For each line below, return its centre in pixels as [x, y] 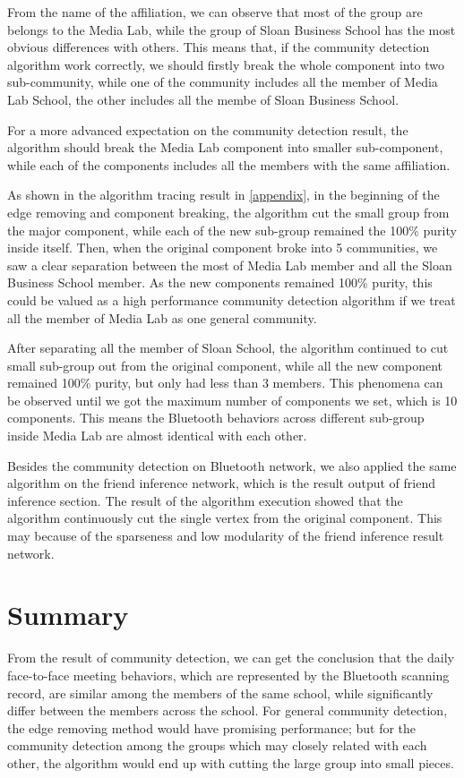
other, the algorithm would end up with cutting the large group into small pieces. [231, 762]
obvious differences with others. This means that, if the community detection [219, 47]
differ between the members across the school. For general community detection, [228, 710]
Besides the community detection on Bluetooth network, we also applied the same [232, 465]
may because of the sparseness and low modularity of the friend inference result [226, 536]
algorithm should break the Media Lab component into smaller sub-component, [225, 147]
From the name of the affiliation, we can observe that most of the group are [215, 12]
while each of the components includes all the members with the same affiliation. [229, 164]
